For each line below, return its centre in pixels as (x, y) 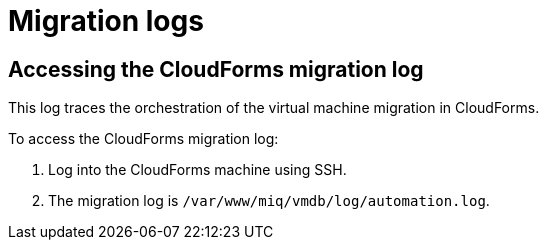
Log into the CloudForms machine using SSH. (197, 170)
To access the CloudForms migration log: (143, 139)
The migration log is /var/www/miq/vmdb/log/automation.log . (269, 201)
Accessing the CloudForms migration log (216, 69)
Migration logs (106, 21)
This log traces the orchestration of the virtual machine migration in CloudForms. (274, 108)
